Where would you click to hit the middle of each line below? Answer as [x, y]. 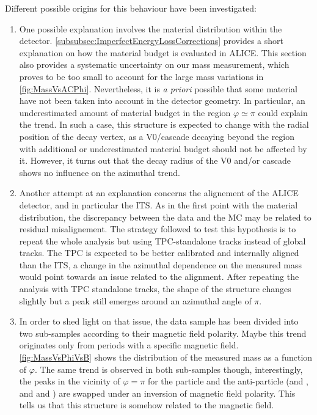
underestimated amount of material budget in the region [125, 112]
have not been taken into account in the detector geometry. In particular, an [162, 101]
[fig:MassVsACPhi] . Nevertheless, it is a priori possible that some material [158, 88]
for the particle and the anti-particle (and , [228, 381]
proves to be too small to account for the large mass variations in [141, 76]
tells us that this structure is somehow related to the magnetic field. [147, 405]
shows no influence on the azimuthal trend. [100, 172]
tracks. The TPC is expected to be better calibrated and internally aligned [159, 253]
